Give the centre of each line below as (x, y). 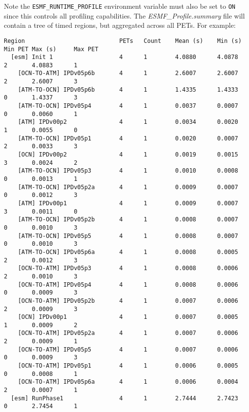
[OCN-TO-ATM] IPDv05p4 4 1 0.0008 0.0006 (128, 284)
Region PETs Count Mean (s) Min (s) (123, 41)
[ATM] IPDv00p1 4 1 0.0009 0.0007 (128, 203)
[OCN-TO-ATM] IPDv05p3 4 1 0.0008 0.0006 (128, 268)
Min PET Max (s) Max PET (51, 49)
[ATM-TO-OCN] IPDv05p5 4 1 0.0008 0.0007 (128, 236)
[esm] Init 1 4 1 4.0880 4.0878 (124, 57)
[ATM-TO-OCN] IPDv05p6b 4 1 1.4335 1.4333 (128, 89)
